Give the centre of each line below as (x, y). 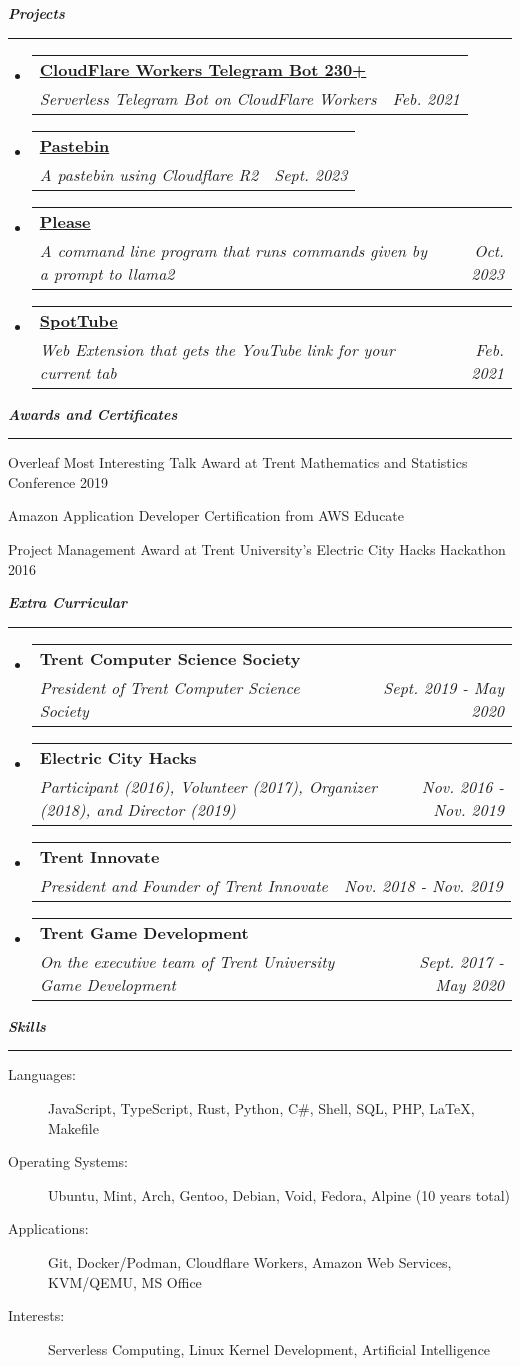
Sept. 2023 (311, 174)
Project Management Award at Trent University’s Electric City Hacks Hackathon (257, 548)
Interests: (36, 1315)
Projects (36, 13)
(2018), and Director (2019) (137, 809)
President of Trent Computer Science (169, 687)
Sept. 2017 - (461, 961)
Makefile (73, 1127)
